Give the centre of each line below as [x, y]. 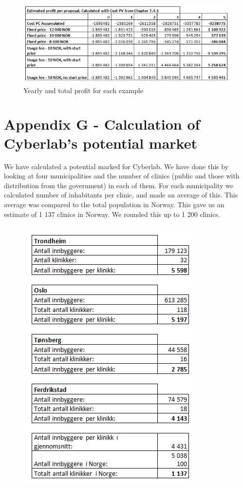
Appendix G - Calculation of [102, 124]
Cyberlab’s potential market [101, 143]
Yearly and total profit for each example [83, 90]
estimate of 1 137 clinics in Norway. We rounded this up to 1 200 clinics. [112, 214]
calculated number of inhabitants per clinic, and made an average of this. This [121, 195]
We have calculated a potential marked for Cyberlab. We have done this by [116, 166]
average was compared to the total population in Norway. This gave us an [114, 205]
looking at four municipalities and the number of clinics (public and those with [122, 176]
